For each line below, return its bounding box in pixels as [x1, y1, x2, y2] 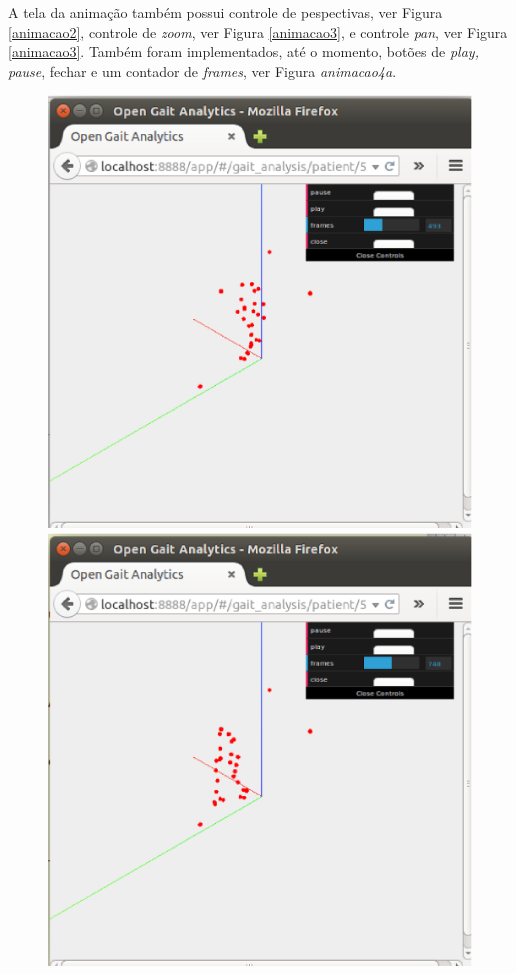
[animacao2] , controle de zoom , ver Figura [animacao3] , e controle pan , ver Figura [8, 21, 508, 42]
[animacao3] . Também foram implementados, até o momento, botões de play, [8, 41, 479, 62]
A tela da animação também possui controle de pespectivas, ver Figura [8, 2, 443, 22]
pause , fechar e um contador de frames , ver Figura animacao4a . [8, 60, 397, 81]
